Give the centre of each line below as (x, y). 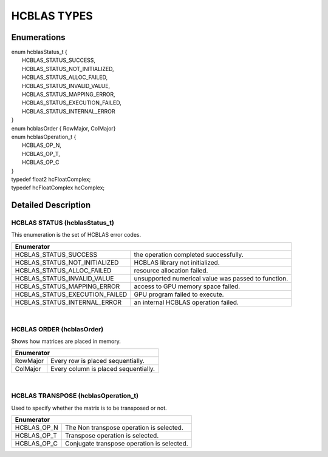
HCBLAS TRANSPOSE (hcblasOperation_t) (75, 396)
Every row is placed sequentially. (98, 361)
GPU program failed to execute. (179, 294)
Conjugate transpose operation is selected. (126, 443)
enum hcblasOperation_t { (44, 137)
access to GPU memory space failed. (187, 286)
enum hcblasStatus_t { (39, 52)
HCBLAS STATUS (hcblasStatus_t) (63, 223)
